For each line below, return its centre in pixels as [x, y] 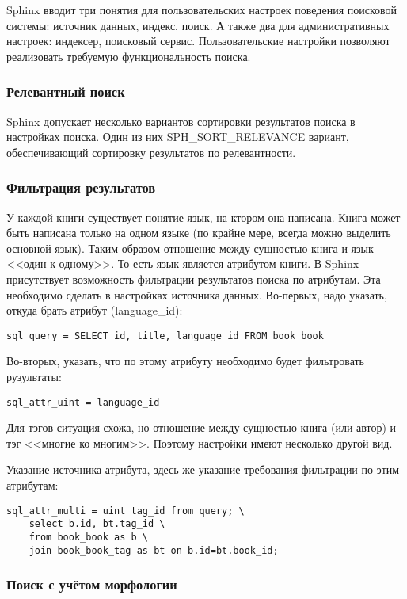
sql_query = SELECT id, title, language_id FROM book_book [165, 336]
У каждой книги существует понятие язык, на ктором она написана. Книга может [203, 217]
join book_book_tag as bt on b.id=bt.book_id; [154, 550]
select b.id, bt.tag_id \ [97, 524]
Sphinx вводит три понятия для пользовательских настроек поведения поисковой [202, 10]
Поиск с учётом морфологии [92, 584]
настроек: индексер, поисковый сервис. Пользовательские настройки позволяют [198, 41]
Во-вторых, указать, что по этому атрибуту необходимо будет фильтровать [185, 361]
